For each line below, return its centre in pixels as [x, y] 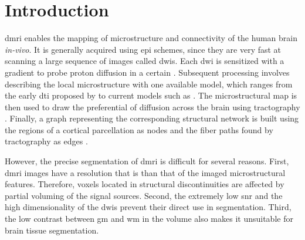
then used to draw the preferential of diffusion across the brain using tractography [152, 107]
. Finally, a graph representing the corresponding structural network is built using [152, 118]
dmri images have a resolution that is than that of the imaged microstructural [145, 172]
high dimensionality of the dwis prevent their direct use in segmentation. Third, [148, 207]
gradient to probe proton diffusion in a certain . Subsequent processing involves [147, 72]
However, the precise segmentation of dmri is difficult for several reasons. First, [147, 161]
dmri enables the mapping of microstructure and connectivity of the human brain [151, 38]
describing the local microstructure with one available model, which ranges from [149, 84]
